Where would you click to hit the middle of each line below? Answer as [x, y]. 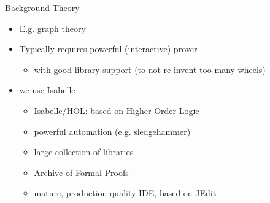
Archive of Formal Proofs [81, 172]
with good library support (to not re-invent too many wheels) [150, 69]
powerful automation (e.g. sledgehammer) [112, 131]
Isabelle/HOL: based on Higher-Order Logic [117, 110]
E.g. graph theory [52, 28]
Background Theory [42, 7]
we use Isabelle [47, 90]
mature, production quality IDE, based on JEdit [125, 193]
